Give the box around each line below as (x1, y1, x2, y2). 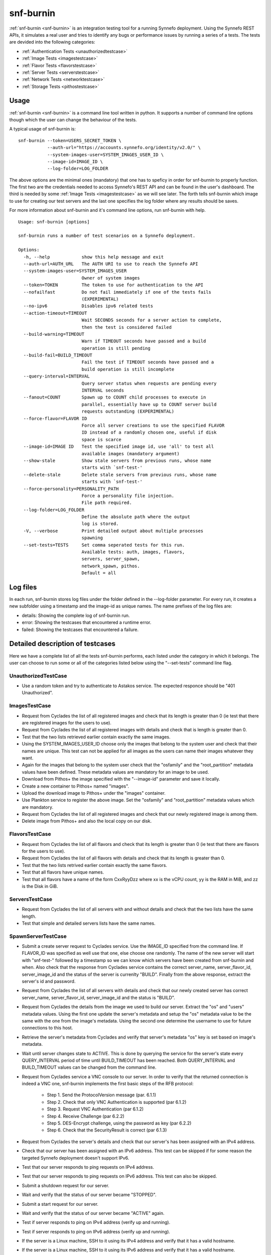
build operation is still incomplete (81, 366, 175, 372)
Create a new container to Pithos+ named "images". (22, 783, 129, 789)
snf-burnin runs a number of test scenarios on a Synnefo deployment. (18, 233, 196, 238)
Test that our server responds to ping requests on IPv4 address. (22, 1164, 154, 1170)
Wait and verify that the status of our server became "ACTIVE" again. (22, 1210, 165, 1216)
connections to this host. (22, 1025, 73, 1031)
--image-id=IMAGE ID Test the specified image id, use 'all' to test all (23, 444, 214, 449)
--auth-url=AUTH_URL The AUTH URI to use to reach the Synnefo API (23, 261, 198, 267)
